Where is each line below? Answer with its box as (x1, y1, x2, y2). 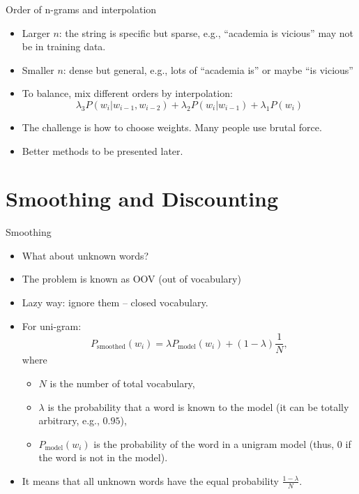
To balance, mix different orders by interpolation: (22, 86, 233, 100)
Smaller (22, 62, 54, 77)
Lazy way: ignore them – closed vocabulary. (22, 295, 208, 310)
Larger (22, 25, 50, 40)
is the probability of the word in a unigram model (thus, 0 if (93, 436, 351, 451)
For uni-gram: (22, 318, 82, 333)
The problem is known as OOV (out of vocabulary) (22, 271, 241, 286)
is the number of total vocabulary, (49, 375, 195, 390)
